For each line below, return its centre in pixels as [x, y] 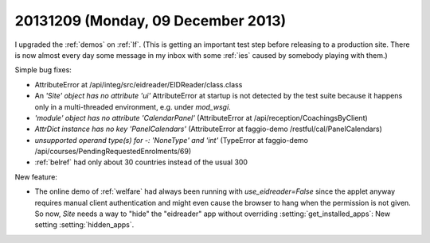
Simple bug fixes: [43, 70]
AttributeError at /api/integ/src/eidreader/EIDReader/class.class [139, 84]
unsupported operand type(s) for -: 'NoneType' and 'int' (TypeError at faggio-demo [171, 140]
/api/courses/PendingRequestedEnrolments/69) [113, 152]
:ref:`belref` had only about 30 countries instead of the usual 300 [141, 162]
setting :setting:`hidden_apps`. [84, 225]
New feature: [36, 177]
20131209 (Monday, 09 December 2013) [150, 21]
